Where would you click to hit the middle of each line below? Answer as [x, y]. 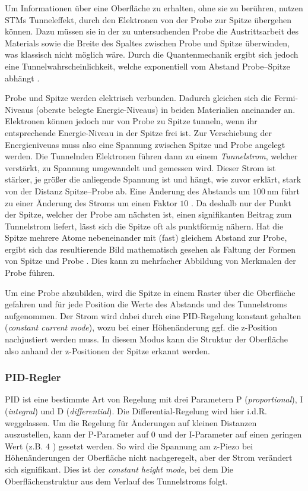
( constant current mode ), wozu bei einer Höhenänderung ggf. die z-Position [141, 327]
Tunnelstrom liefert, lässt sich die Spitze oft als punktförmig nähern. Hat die [144, 226]
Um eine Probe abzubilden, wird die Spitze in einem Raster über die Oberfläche [150, 292]
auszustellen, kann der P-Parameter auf [77, 434]
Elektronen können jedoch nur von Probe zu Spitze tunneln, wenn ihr [131, 121]
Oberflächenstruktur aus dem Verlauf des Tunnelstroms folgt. [116, 481]
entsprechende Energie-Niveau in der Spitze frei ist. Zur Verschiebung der [138, 132]
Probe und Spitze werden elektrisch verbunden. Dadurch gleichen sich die [138, 98]
